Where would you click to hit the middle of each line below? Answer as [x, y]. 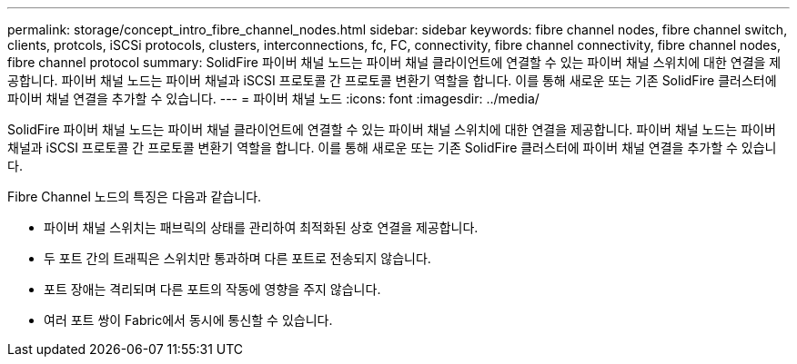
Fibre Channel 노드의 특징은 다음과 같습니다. [135, 197]
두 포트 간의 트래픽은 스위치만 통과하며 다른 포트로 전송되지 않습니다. [237, 258]
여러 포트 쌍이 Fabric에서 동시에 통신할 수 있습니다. [188, 320]
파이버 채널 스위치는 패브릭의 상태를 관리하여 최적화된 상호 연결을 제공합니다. [261, 227]
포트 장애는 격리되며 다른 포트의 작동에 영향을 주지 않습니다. [212, 289]
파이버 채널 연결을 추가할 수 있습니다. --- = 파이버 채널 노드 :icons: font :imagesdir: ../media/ [273, 98]
